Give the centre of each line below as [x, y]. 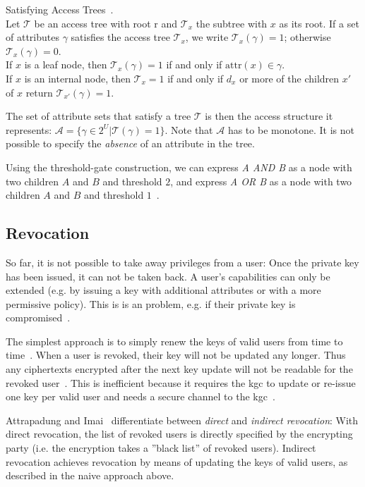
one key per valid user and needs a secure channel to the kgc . [140, 396]
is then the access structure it [269, 116]
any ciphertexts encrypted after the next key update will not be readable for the [179, 369]
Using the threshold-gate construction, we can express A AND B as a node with [179, 167]
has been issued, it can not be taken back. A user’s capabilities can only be [168, 276]
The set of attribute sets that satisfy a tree [98, 116]
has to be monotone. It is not [291, 129]
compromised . [38, 318]
